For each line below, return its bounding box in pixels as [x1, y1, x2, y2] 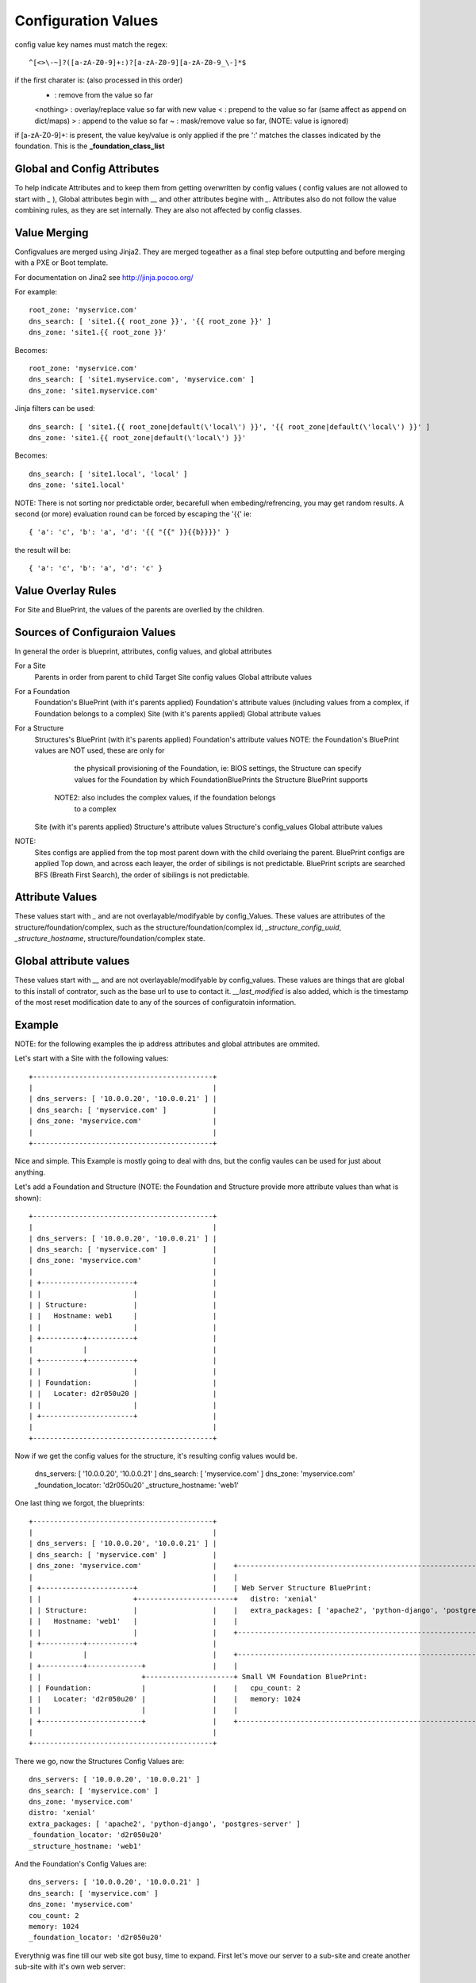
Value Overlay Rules [14, 584, 117, 597]
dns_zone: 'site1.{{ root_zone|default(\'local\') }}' [29, 433, 247, 442]
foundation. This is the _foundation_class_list [14, 141, 165, 151]
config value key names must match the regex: [14, 40, 168, 49]
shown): [14, 1193, 41, 1202]
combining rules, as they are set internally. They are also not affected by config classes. [14, 205, 302, 214]
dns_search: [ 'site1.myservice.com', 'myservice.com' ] [29, 375, 255, 384]
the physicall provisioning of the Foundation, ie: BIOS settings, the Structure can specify [74, 764, 362, 773]
